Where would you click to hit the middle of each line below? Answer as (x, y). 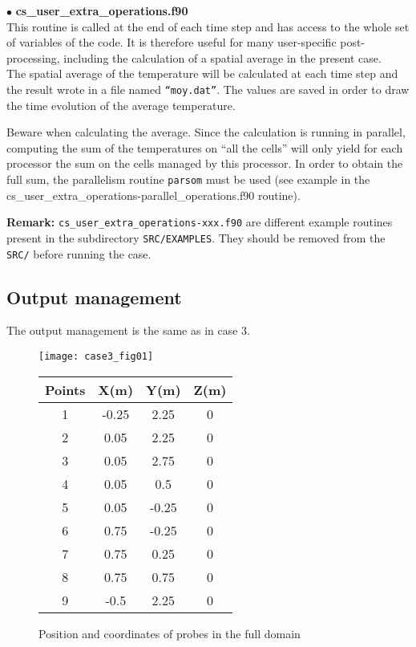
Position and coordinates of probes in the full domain (170, 633)
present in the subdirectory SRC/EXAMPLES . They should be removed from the (196, 237)
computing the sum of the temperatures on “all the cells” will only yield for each (205, 147)
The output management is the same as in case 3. (128, 330)
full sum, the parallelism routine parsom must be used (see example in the (188, 179)
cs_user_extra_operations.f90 (102, 10)
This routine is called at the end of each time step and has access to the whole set (208, 26)
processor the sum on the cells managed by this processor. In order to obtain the (205, 163)
